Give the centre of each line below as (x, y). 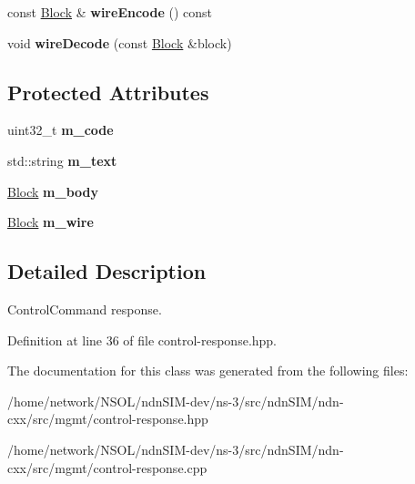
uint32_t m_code (61, 130)
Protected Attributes (108, 92)
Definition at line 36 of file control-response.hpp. (142, 340)
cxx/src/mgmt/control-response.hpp (108, 419)
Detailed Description (107, 271)
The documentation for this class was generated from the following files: (208, 371)
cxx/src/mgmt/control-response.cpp (107, 467)
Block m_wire (51, 222)
